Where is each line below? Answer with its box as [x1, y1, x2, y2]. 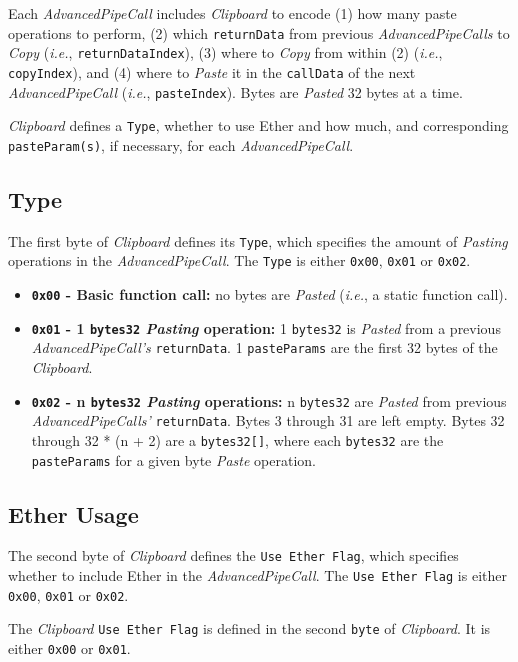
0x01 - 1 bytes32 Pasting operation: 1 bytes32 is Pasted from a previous [31, 317, 501, 338]
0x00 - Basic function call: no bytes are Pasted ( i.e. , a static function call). [31, 284, 508, 305]
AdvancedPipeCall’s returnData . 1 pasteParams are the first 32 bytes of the [31, 337, 498, 358]
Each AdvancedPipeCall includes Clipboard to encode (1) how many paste [8, 3, 457, 23]
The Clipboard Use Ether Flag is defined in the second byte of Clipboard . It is [8, 618, 491, 639]
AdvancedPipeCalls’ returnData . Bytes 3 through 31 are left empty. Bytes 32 [31, 410, 505, 431]
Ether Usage [8, 498, 139, 529]
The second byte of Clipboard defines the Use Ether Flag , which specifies [8, 545, 459, 566]
